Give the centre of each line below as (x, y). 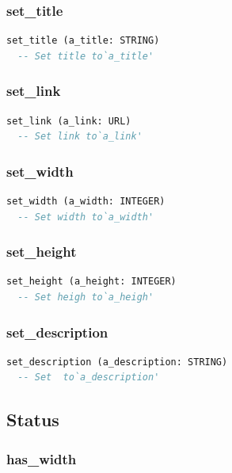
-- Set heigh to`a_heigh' (86, 298)
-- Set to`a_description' (89, 378)
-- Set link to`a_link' (80, 137)
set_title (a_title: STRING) (83, 41)
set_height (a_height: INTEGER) (91, 282)
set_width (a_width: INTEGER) (86, 202)
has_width (42, 458)
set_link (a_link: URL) (69, 121)
